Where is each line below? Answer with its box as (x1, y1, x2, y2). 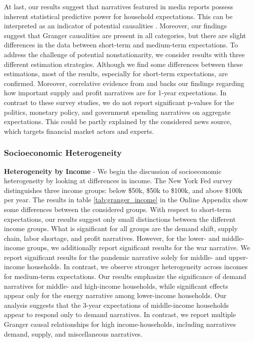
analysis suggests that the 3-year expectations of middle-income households (4, 299, 229, 310)
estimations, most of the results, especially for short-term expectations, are (4, 68, 228, 79)
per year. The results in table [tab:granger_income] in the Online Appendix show (4, 194, 248, 205)
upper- (228, 252, 248, 262)
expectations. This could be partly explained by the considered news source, (4, 116, 232, 127)
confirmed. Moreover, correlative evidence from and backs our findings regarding (4, 78, 245, 88)
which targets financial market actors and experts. (4, 126, 154, 136)
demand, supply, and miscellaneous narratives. (4, 328, 143, 339)
